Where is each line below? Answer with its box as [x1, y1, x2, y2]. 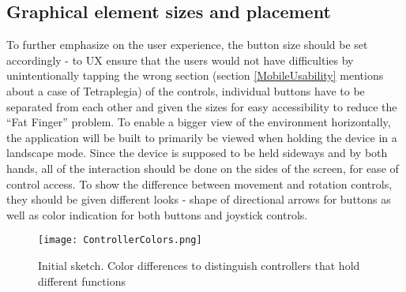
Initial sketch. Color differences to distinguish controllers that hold [38, 256, 360, 273]
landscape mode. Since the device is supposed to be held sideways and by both [6, 144, 388, 161]
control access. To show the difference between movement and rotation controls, [6, 175, 393, 192]
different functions [38, 272, 126, 289]
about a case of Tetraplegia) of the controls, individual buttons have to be [6, 82, 365, 99]
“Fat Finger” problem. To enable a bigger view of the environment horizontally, [6, 114, 391, 130]
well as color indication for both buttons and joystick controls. [6, 206, 308, 223]
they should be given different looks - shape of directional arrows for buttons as [6, 191, 391, 208]
